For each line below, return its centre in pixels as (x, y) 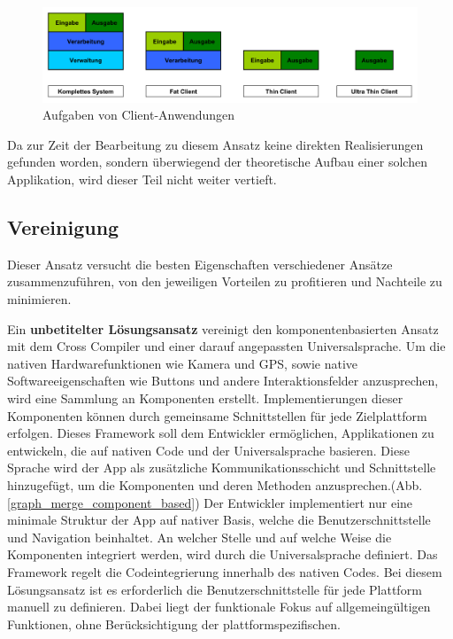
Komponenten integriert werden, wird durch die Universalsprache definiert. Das (223, 554)
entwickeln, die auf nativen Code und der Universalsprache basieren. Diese (208, 450)
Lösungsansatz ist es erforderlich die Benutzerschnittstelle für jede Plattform (215, 589)
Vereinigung (63, 227)
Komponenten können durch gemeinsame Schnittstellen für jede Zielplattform (217, 415)
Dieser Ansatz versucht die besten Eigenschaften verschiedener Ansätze (200, 264)
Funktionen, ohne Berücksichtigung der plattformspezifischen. (174, 623)
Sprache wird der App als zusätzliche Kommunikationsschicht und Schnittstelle (222, 468)
